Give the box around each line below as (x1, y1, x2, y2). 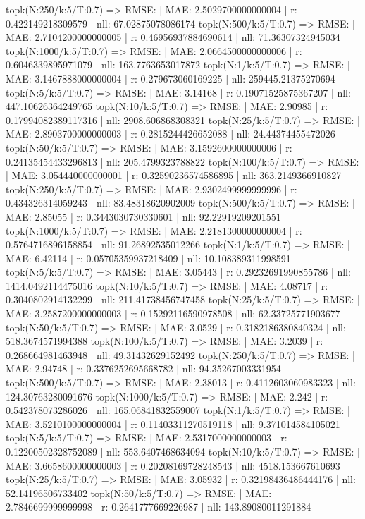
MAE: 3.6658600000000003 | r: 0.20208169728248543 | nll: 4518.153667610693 (6, 458, 340, 472)
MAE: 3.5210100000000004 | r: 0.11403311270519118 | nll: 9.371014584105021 (6, 416, 340, 431)
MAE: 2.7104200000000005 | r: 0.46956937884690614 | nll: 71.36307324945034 (6, 30, 340, 44)
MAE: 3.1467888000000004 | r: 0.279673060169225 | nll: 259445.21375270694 (6, 71, 335, 85)
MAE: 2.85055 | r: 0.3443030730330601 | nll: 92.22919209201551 (6, 209, 281, 224)
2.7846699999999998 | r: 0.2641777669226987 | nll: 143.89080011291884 (6, 499, 311, 514)
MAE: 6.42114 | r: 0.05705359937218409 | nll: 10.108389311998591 (6, 250, 291, 265)
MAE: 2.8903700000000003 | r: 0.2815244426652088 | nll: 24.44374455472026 (6, 126, 335, 141)
